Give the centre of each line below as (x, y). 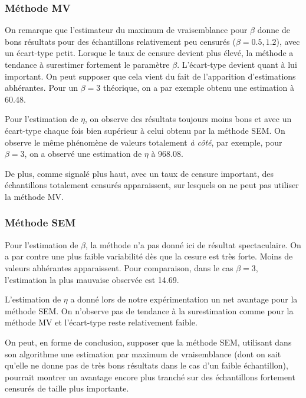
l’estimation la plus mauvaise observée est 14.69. (92, 279)
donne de (274, 30)
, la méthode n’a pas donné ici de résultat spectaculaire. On (193, 244)
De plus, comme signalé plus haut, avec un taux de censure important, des (139, 173)
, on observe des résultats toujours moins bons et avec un (188, 119)
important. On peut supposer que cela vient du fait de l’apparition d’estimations (150, 76)
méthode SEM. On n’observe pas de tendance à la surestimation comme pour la (149, 310)
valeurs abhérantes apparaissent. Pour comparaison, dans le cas (119, 267)
